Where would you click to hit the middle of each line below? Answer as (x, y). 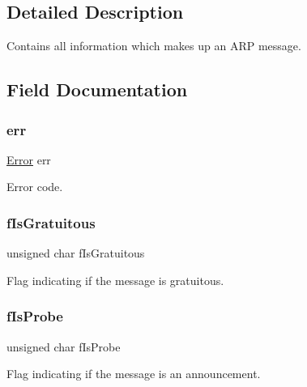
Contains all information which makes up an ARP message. (154, 46)
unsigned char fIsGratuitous (76, 253)
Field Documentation (97, 89)
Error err (29, 159)
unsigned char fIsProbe (64, 346)
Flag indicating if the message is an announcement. (134, 374)
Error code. (35, 187)
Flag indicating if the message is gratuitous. (115, 280)
